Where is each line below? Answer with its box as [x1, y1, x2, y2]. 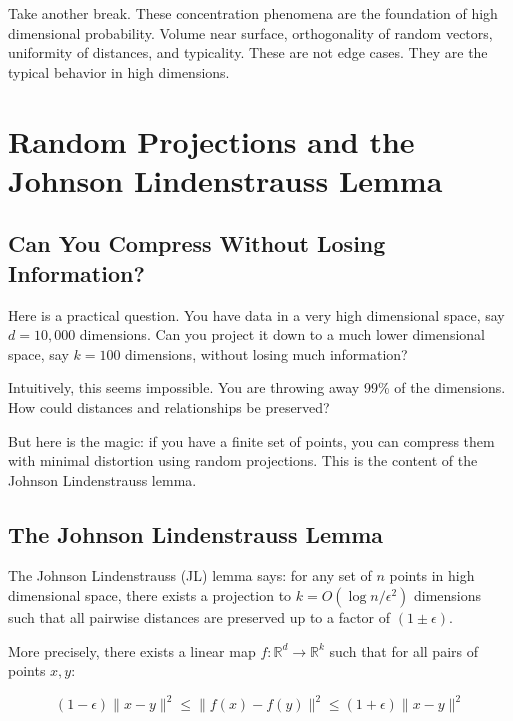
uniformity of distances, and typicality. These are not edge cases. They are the [8, 42, 488, 63]
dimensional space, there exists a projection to [8, 585, 292, 606]
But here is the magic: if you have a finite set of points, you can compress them [8, 430, 495, 451]
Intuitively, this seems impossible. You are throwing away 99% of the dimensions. [8, 377, 506, 398]
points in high [389, 565, 475, 586]
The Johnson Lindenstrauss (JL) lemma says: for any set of [8, 565, 372, 586]
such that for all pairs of [329, 640, 478, 661]
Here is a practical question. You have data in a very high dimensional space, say [8, 304, 505, 325]
